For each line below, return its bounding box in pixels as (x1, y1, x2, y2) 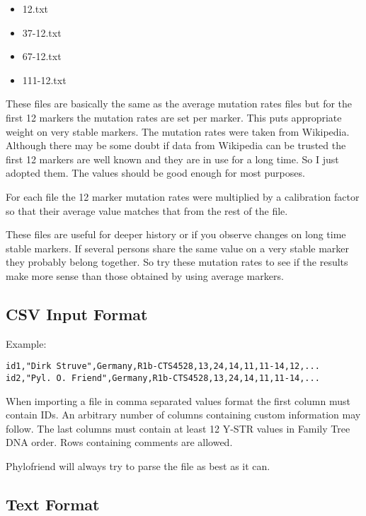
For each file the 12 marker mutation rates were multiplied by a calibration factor (6, 189, 360, 204)
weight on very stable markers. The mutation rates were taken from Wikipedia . (6, 124, 350, 139)
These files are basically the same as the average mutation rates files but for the (6, 96, 353, 111)
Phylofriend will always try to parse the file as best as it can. (6, 458, 270, 473)
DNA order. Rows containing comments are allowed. (6, 435, 233, 450)
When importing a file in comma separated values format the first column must (6, 393, 350, 408)
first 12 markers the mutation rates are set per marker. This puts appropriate (6, 110, 342, 124)
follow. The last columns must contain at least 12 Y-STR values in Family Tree (6, 421, 350, 435)
